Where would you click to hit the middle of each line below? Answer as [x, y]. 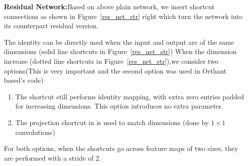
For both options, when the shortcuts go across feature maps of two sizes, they [121, 148]
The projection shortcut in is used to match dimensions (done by [112, 122]
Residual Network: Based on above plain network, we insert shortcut [109, 6]
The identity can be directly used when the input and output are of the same [119, 42]
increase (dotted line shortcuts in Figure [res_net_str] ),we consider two [111, 61]
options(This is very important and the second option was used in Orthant [115, 70]
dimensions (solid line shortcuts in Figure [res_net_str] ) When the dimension [120, 51]
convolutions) [35, 132]
